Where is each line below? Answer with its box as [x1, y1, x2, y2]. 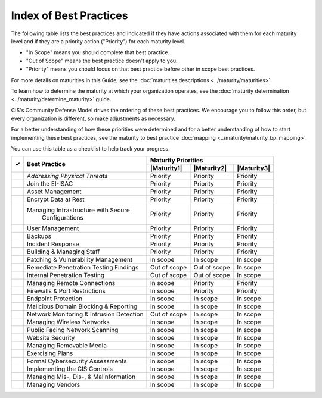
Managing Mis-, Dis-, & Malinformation [27, 372, 136, 381]
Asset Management [27, 187, 82, 196]
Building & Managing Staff [27, 247, 100, 256]
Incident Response [27, 240, 79, 248]
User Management [27, 224, 79, 232]
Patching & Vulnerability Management [27, 255, 133, 264]
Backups [27, 232, 52, 240]
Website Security [27, 333, 75, 341]
